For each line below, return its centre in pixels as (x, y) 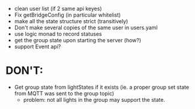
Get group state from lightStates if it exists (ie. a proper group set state (102, 87)
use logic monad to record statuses (58, 34)
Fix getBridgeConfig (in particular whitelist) (67, 15)
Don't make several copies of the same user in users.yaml (86, 27)
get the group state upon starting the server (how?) (78, 40)
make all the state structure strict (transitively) (71, 21)
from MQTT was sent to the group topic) (64, 93)
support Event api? (37, 46)
